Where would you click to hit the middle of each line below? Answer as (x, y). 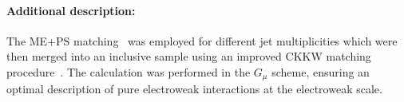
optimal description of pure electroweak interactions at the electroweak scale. (194, 89)
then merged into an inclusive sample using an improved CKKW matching (189, 56)
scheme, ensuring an (321, 71)
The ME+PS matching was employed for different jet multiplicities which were (202, 40)
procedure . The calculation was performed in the (129, 71)
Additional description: (71, 10)
